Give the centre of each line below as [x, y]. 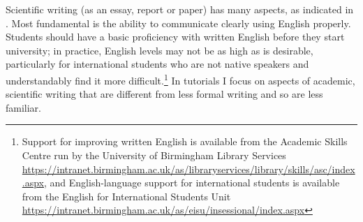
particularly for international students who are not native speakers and [157, 64]
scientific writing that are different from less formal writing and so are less [164, 94]
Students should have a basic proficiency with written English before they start [175, 37]
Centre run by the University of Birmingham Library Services [154, 155]
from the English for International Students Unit [126, 196]
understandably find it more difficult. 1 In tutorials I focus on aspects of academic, [180, 79]
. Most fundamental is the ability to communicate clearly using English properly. [178, 23]
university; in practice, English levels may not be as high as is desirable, [160, 50]
